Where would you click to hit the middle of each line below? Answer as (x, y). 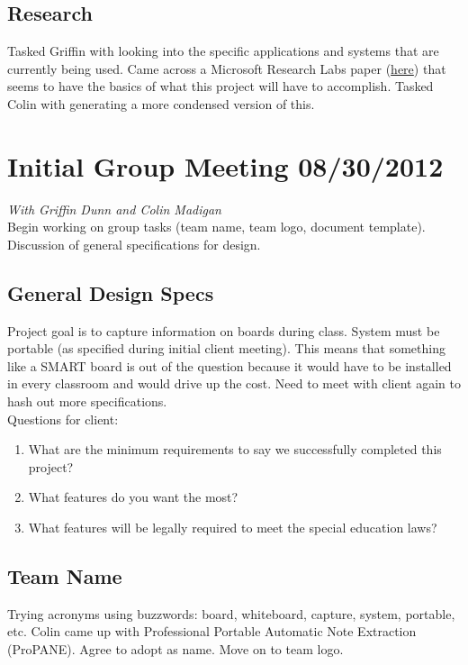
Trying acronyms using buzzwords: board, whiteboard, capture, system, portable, (231, 613)
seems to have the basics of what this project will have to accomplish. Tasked (220, 86)
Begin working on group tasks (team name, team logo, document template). (216, 227)
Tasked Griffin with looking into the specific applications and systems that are (223, 51)
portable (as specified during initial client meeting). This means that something (226, 348)
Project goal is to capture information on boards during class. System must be (224, 330)
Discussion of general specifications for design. (134, 244)
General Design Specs (111, 292)
